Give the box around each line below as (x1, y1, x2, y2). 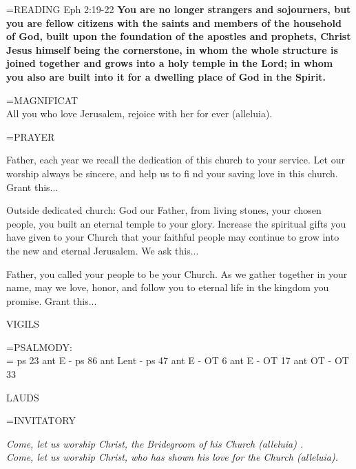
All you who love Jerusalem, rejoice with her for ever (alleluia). (6, 106, 273, 121)
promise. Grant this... (6, 293, 97, 308)
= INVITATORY (6, 413, 76, 428)
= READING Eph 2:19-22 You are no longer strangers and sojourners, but (6, 2, 351, 16)
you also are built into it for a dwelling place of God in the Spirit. (6, 69, 326, 83)
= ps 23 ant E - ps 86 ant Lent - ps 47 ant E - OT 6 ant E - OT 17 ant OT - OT (6, 353, 349, 368)
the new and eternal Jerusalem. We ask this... (6, 243, 199, 257)
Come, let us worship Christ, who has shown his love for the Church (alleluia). (6, 450, 339, 464)
